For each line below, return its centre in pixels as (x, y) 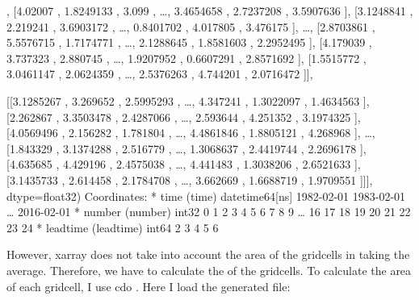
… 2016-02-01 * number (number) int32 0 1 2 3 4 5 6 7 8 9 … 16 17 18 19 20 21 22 (209, 212)
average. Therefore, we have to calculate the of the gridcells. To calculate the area (209, 270)
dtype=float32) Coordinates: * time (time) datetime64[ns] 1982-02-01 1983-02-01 (206, 196)
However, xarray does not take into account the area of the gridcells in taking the (208, 254)
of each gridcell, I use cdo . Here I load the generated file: (149, 286)
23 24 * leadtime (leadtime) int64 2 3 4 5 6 (113, 227)
